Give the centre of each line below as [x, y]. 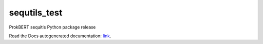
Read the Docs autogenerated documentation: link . [60, 36]
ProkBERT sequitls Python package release [52, 27]
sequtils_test [36, 13]
